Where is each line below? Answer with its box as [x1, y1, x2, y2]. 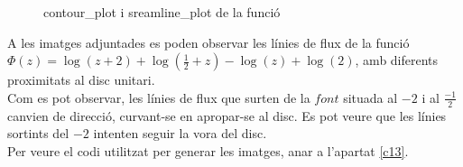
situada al [343, 88, 398, 107]
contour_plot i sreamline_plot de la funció [43, 3, 281, 21]
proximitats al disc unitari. [7, 70, 155, 89]
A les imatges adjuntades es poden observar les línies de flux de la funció [7, 32, 410, 51]
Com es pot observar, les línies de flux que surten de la [7, 88, 310, 107]
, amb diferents [355, 51, 439, 70]
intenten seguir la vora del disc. [93, 124, 267, 143]
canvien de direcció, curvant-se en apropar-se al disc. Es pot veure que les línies [7, 106, 447, 125]
